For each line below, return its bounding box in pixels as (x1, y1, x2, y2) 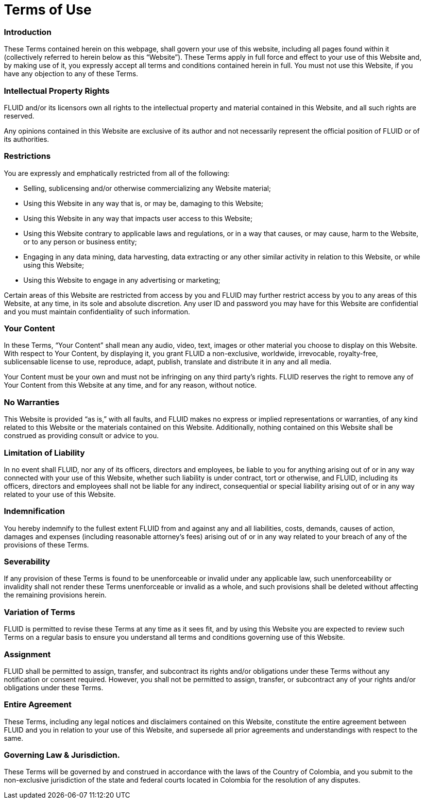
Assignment (4, 649, 51, 659)
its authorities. (4, 135, 49, 143)
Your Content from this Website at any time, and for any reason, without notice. (4, 381, 257, 390)
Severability (4, 557, 51, 566)
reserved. (4, 111, 34, 120)
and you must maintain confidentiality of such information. (4, 307, 190, 316)
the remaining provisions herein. (4, 591, 107, 599)
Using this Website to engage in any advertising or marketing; (23, 275, 221, 284)
